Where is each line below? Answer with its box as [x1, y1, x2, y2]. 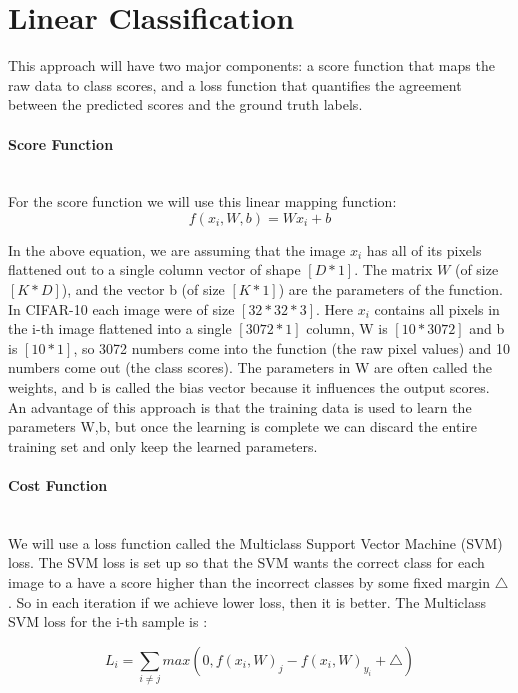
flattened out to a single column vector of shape [8, 259, 301, 280]
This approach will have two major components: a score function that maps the [8, 55, 495, 76]
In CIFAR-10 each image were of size [8, 298, 235, 319]
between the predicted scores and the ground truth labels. [8, 94, 363, 115]
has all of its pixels [366, 239, 482, 260]
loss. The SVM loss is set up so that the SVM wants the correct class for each [8, 552, 485, 573]
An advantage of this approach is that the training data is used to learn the [8, 396, 472, 417]
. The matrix [354, 259, 433, 280]
